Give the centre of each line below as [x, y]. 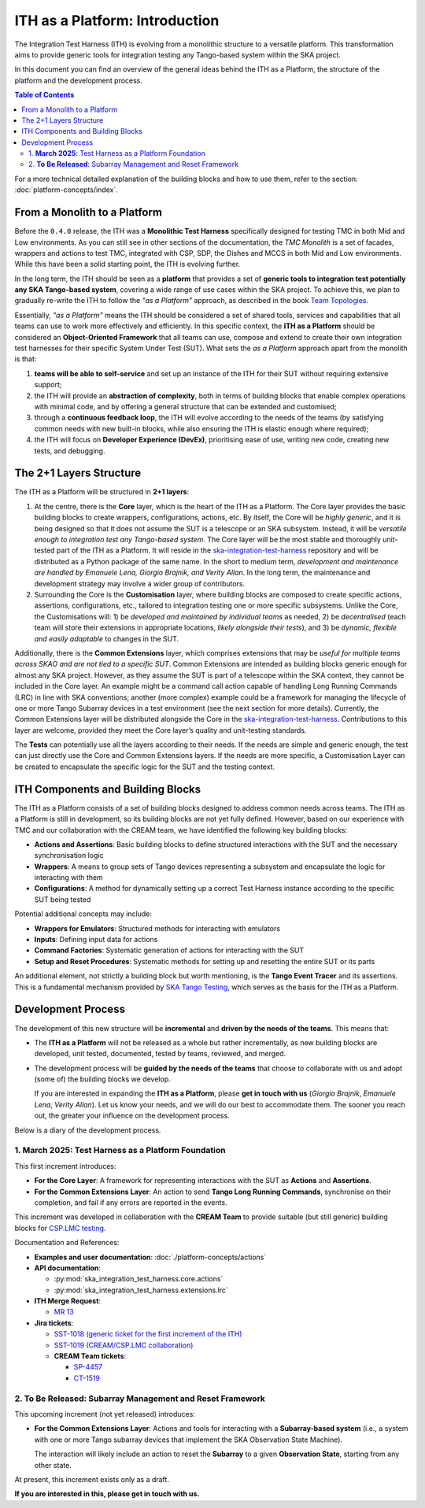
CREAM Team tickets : [90, 1356]
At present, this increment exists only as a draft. [92, 1479]
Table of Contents [44, 95]
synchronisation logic [69, 856]
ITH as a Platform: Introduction [117, 20]
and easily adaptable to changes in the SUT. [107, 638]
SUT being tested [63, 899]
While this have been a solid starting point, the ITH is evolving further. [128, 264]
